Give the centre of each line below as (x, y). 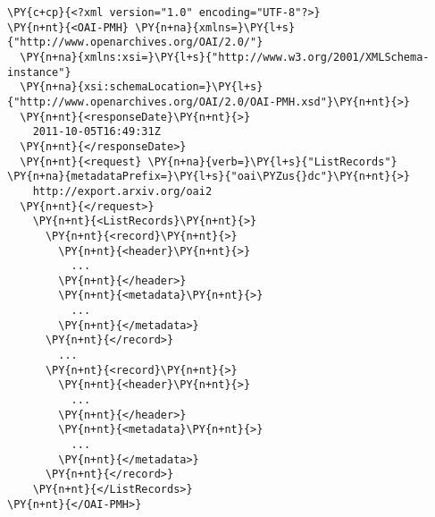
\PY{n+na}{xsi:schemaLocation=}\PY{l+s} (142, 87)
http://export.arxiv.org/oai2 (122, 191)
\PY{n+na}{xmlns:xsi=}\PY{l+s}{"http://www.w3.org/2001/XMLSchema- (225, 57)
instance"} (39, 72)
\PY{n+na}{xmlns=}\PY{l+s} (215, 27)
